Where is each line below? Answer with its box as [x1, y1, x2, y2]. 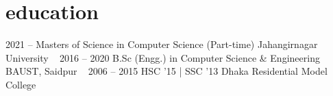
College [5, 77, 36, 91]
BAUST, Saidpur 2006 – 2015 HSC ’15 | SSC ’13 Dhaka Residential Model [5, 64, 328, 78]
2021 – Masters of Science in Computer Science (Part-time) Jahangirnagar [5, 37, 318, 51]
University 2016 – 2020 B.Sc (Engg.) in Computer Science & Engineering [5, 50, 320, 64]
